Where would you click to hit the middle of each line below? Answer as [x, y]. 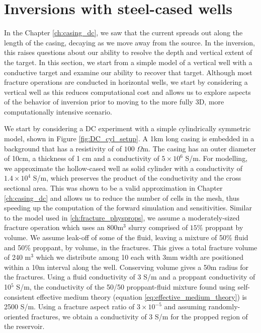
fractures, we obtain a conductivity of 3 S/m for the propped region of [140, 316]
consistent [19, 296]
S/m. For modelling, [216, 158]
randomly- [224, 307]
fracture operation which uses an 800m [64, 227]
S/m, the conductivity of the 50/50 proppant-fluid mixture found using [126, 286]
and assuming [185, 307]
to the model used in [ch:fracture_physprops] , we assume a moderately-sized [122, 217]
